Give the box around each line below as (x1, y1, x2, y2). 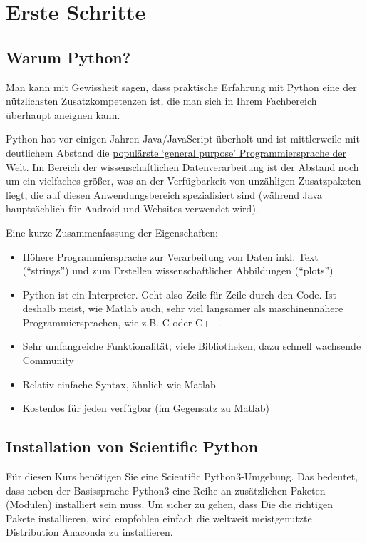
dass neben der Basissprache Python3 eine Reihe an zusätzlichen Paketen (6, 482, 326, 497)
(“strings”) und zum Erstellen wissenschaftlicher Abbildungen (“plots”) (22, 263, 334, 278)
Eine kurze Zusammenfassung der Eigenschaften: (6, 224, 218, 239)
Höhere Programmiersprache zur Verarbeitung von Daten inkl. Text (22, 249, 319, 264)
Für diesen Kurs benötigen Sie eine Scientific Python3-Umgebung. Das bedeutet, (6, 469, 358, 484)
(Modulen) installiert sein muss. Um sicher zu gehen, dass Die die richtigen (6, 497, 333, 512)
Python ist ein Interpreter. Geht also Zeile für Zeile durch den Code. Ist (22, 286, 336, 301)
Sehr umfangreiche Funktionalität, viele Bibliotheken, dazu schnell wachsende (22, 338, 361, 353)
